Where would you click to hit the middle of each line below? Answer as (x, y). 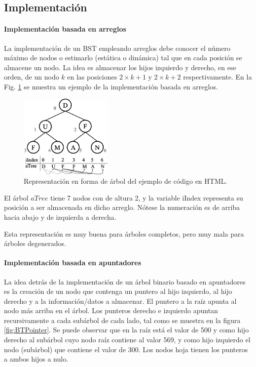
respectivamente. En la (218, 77)
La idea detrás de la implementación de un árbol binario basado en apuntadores (125, 281)
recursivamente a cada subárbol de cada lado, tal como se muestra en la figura (122, 320)
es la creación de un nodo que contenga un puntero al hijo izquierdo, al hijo (118, 291)
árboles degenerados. (35, 243)
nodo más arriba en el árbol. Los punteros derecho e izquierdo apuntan (111, 310)
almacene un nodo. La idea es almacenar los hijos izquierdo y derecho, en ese (120, 67)
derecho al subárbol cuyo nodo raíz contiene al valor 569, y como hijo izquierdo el (127, 340)
